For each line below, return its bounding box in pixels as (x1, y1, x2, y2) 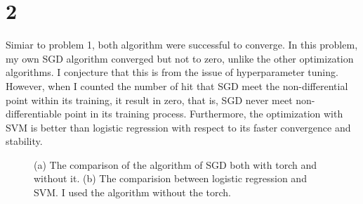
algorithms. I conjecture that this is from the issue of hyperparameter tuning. (6, 65, 338, 79)
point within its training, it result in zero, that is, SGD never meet (6, 92, 293, 107)
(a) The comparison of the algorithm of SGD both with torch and (34, 157, 317, 172)
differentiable (6, 106, 62, 121)
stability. (6, 134, 43, 148)
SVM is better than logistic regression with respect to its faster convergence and (6, 120, 351, 134)
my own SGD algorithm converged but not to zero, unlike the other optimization (6, 51, 354, 65)
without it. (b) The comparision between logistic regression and (34, 171, 307, 186)
